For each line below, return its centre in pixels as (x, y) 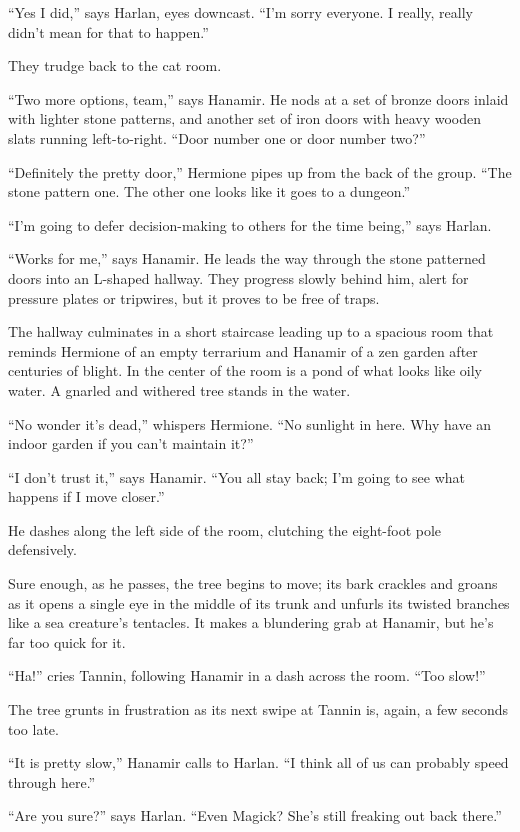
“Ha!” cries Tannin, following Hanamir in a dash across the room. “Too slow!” (247, 675)
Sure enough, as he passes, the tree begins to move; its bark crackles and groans (253, 583)
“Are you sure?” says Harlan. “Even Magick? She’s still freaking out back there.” (255, 815)
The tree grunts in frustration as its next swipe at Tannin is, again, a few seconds (258, 709)
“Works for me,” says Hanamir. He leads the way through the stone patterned (247, 258)
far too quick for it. (67, 641)
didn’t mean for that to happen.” (108, 31)
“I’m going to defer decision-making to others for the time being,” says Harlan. (250, 224)
